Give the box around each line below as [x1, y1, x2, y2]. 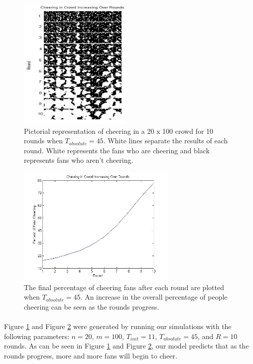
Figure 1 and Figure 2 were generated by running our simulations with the [4, 321, 232, 331]
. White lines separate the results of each [103, 135, 228, 146]
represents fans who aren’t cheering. [24, 155, 133, 165]
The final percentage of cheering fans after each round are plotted [24, 282, 224, 292]
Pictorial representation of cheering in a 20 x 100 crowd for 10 [24, 125, 214, 136]
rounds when [24, 135, 63, 146]
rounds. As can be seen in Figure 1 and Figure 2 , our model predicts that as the [4, 341, 249, 351]
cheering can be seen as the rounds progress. [24, 301, 159, 312]
